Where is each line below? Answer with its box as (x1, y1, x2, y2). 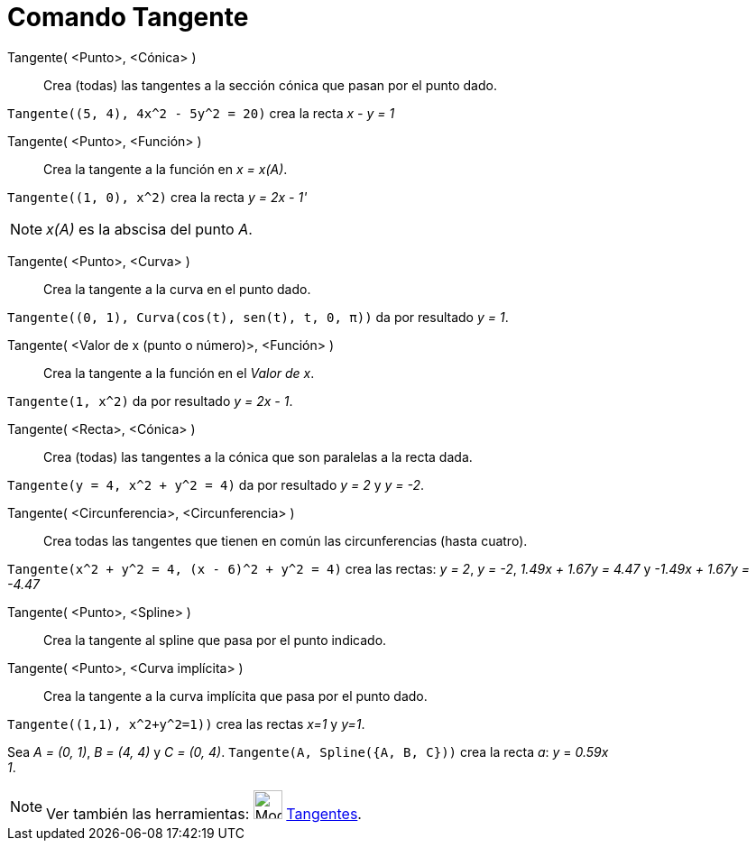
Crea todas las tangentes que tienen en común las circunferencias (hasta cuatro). (43, 532, 528, 548)
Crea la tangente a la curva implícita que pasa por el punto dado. (43, 687, 428, 704)
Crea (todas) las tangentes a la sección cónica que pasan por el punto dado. (43, 77, 497, 93)
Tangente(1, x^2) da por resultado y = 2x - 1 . (7, 392, 293, 409)
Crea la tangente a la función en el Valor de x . (43, 364, 315, 381)
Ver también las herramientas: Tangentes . (46, 804, 362, 823)
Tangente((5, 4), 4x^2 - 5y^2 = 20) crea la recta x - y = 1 (7, 105, 395, 121)
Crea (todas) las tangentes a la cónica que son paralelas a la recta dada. (43, 448, 473, 465)
